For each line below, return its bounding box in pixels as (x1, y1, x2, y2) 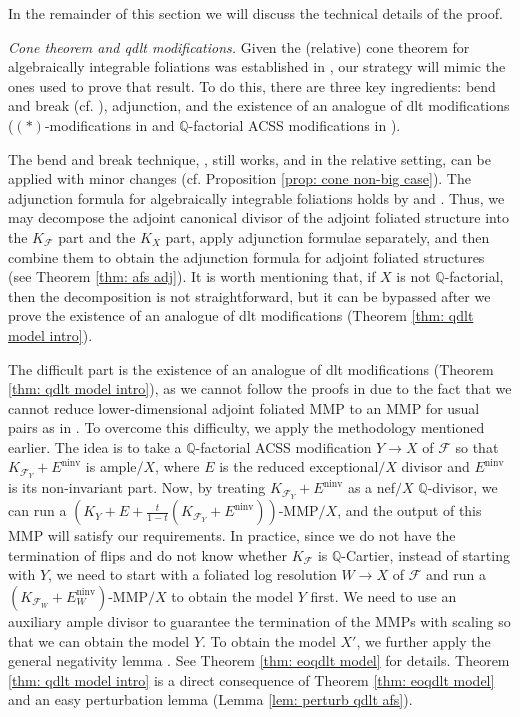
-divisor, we (427, 477, 498, 498)
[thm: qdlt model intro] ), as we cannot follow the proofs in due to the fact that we (8, 378, 512, 399)
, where (155, 456, 200, 477)
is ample (85, 456, 137, 477)
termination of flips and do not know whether (8, 544, 288, 565)
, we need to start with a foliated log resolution (48, 564, 337, 585)
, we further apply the (356, 630, 491, 651)
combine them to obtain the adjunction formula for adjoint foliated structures (8, 246, 485, 267)
